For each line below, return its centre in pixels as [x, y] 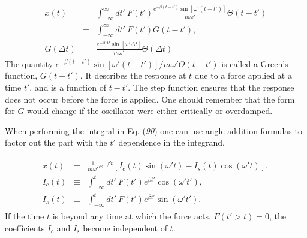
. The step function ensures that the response [211, 87]
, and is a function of [68, 87]
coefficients [25, 228]
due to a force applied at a [243, 75]
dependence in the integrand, [171, 142]
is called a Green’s [255, 63]
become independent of [125, 228]
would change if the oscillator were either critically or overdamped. [150, 111]
